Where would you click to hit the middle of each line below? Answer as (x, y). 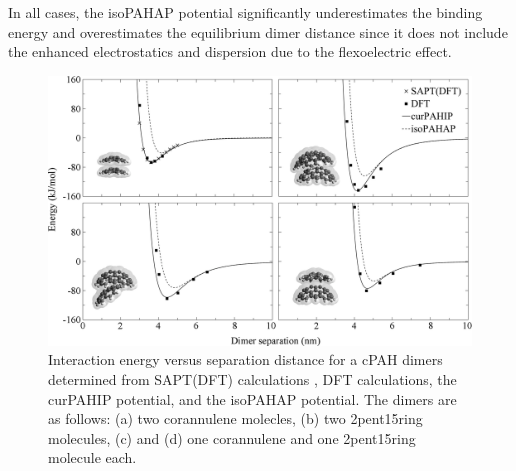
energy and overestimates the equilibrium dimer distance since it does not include (258, 31)
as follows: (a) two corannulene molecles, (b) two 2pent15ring (235, 418)
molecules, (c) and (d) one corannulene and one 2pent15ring (232, 437)
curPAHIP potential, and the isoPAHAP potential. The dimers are (252, 398)
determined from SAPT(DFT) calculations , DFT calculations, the (252, 378)
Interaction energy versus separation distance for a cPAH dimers (245, 359)
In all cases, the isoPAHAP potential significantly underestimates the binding (245, 12)
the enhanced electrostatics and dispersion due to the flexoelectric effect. (230, 51)
